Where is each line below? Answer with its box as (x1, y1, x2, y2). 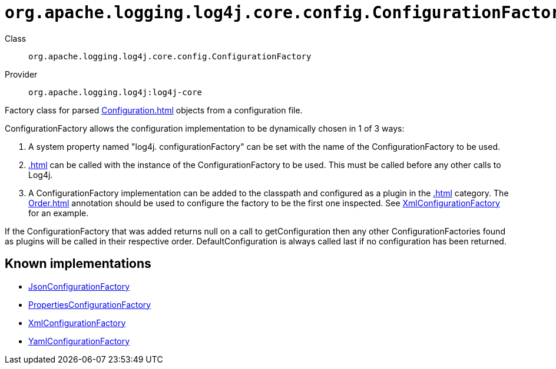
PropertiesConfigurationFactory (28, 299, 151, 310)
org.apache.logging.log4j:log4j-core (28, 87, 203, 97)
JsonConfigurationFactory (28, 281, 130, 291)
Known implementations (5, 256, 151, 271)
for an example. (28, 207, 89, 218)
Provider (5, 69, 38, 79)
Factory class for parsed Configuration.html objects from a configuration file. (5, 105, 303, 115)
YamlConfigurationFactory (28, 336, 130, 346)
